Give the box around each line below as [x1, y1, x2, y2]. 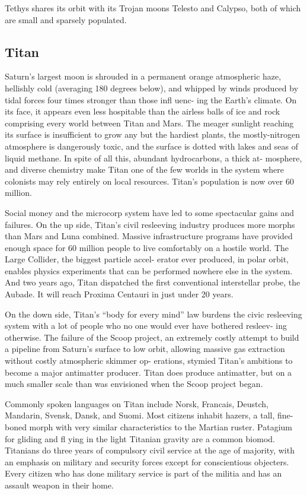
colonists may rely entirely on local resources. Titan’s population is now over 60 [5, 174, 294, 187]
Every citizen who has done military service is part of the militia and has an [5, 467, 282, 480]
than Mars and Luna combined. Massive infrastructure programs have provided [5, 230, 293, 242]
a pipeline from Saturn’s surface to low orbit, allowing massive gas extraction [5, 342, 285, 355]
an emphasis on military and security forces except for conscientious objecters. [5, 455, 289, 468]
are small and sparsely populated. [5, 13, 127, 26]
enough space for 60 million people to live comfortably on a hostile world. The [5, 241, 289, 253]
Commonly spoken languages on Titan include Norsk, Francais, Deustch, [5, 397, 268, 410]
